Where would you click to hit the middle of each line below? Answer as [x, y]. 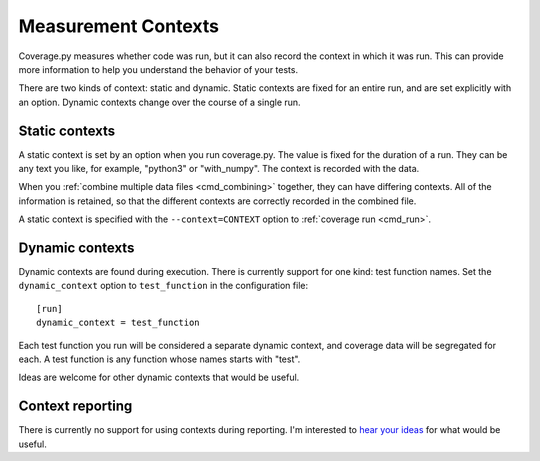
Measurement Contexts [119, 26]
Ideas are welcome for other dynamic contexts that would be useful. [159, 377]
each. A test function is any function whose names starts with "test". [159, 359]
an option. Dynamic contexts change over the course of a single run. [159, 102]
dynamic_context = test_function [118, 323]
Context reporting [75, 406]
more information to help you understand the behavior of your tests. [158, 69]
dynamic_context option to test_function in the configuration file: [163, 286]
